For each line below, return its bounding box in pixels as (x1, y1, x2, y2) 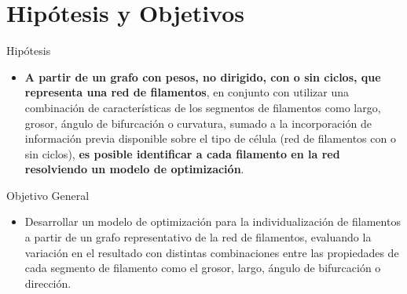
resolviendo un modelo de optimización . (24, 161, 244, 177)
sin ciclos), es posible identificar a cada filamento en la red (24, 145, 340, 162)
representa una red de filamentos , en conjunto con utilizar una (24, 84, 350, 100)
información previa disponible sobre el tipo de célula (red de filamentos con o (24, 130, 396, 147)
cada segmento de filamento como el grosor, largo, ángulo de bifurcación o (24, 260, 381, 276)
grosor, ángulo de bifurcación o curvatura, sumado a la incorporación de (24, 114, 372, 131)
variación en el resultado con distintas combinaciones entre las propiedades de (24, 244, 399, 260)
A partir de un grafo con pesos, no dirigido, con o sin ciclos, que (24, 68, 381, 85)
